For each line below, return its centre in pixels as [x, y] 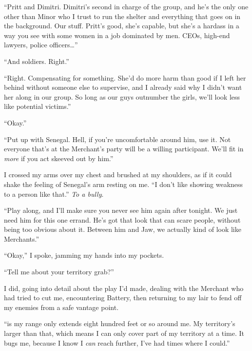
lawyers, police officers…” [41, 45]
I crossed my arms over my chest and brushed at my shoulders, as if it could [118, 175]
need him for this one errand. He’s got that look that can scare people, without [122, 219]
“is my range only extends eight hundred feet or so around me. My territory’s [120, 323]
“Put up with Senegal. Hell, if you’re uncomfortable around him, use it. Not [117, 139]
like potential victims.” [38, 106]
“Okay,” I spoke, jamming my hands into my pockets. [84, 255]
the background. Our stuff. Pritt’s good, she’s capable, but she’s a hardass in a [122, 26]
